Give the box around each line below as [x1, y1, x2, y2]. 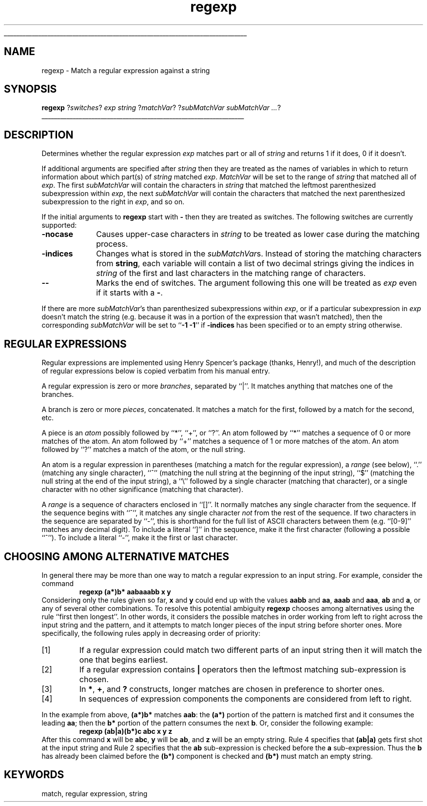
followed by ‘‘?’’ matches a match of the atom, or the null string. [41, 445, 245, 454]
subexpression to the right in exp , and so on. [41, 197, 185, 206]
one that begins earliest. [79, 654, 168, 665]
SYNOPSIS [4, 83, 57, 96]
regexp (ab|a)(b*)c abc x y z [79, 727, 173, 735]
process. [96, 239, 128, 249]
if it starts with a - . [96, 288, 163, 298]
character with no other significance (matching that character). [41, 485, 243, 494]
